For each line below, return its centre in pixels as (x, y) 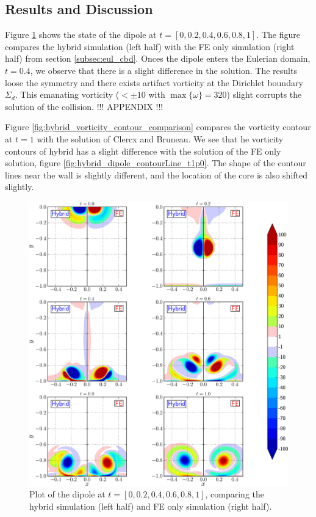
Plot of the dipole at (67, 494)
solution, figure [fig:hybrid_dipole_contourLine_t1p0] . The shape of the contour (156, 163)
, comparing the (235, 494)
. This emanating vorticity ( (67, 94)
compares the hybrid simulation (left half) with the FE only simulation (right (150, 46)
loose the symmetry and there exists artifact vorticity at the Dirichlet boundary (154, 82)
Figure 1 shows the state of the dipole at (81, 35)
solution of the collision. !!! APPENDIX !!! (84, 106)
